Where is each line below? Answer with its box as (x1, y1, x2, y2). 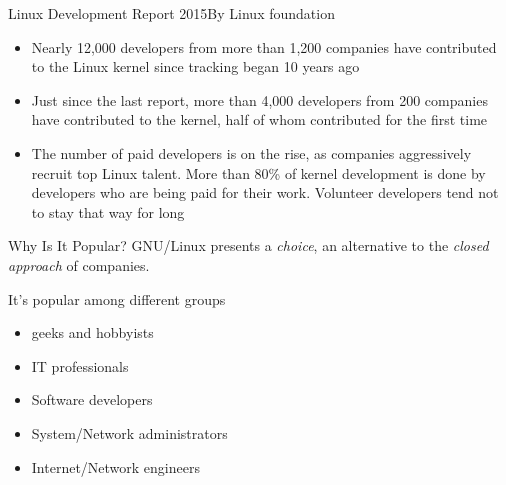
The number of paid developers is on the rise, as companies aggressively (31, 142, 472, 163)
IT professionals (31, 355, 129, 376)
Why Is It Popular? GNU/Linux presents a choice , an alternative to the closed (8, 235, 489, 256)
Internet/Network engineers (31, 456, 200, 477)
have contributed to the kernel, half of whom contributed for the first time (31, 109, 488, 130)
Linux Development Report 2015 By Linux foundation (8, 3, 335, 23)
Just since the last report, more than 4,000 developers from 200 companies (31, 89, 488, 110)
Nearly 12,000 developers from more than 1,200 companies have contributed (31, 36, 497, 57)
